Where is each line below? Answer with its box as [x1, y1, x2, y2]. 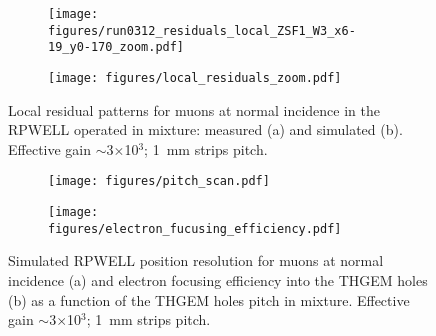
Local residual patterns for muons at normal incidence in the [8, 99, 380, 120]
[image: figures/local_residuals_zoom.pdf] [48, 70, 342, 85]
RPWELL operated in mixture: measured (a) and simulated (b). [8, 119, 403, 140]
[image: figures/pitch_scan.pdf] [48, 174, 270, 189]
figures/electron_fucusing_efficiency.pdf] [48, 221, 342, 236]
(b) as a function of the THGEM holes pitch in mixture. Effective [8, 289, 410, 310]
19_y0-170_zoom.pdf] [48, 40, 185, 55]
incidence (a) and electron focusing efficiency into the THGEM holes [8, 269, 428, 290]
